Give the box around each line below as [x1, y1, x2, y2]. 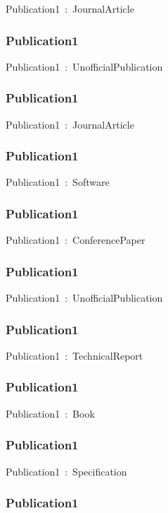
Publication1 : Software [6, 175, 110, 189]
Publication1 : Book [6, 406, 95, 420]
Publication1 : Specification [6, 464, 127, 478]
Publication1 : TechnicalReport [6, 348, 143, 362]
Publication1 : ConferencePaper [6, 232, 146, 247]
